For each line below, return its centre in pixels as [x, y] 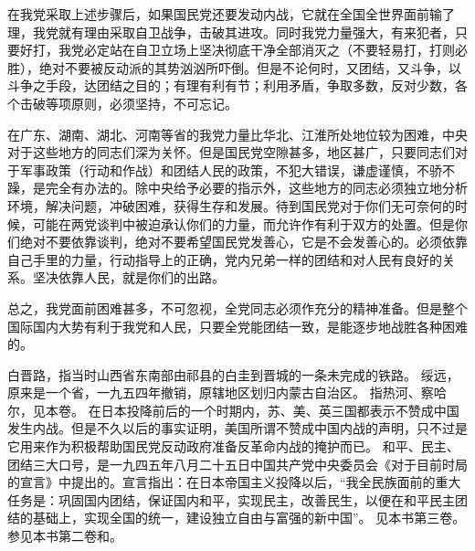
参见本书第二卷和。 [65, 536]
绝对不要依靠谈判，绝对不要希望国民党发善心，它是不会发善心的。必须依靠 [243, 242]
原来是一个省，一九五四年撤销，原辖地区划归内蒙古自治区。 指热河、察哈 [227, 392]
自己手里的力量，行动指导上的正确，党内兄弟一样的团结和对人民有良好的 [225, 259]
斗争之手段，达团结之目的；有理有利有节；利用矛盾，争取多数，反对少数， [231, 85]
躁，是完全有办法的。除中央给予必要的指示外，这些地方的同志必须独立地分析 [237, 188]
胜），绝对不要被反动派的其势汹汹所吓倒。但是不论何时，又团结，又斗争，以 [234, 67]
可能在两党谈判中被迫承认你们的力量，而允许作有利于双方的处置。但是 [243, 223]
